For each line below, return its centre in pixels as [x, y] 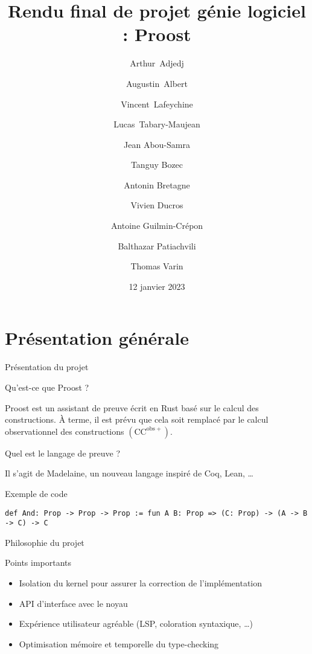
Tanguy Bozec [157, 165]
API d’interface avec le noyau [73, 603]
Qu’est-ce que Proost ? [47, 387]
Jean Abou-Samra [157, 144]
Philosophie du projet [45, 542]
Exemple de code [36, 493]
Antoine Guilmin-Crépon [157, 226]
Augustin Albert [157, 83]
